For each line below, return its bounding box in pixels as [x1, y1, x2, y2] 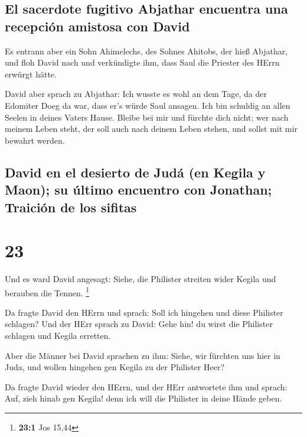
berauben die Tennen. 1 [5, 284, 90, 299]
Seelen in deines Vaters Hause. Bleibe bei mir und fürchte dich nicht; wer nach [5, 111, 289, 123]
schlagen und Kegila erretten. [5, 329, 111, 342]
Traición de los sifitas [5, 198, 137, 216]
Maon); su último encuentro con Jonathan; [5, 180, 272, 199]
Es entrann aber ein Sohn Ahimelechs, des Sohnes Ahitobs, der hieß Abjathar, [5, 44, 288, 57]
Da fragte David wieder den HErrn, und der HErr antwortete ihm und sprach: [5, 380, 288, 393]
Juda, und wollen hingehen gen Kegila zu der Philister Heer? [5, 361, 224, 373]
